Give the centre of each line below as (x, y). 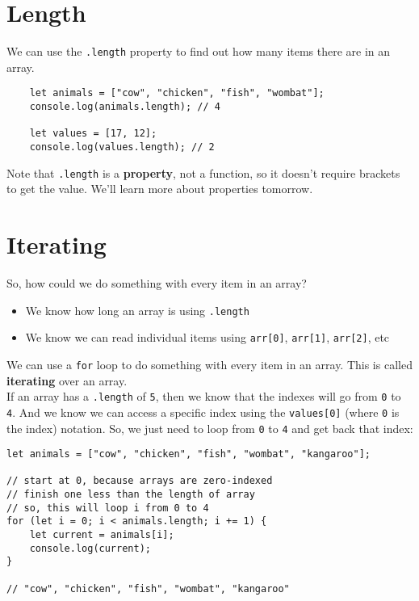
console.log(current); (90, 548)
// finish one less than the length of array (131, 495)
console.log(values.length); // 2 (122, 147)
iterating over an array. (67, 380)
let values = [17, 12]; (93, 134)
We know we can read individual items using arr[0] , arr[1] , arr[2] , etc (207, 337)
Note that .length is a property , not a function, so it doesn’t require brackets (203, 172)
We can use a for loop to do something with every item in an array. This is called (209, 364)
